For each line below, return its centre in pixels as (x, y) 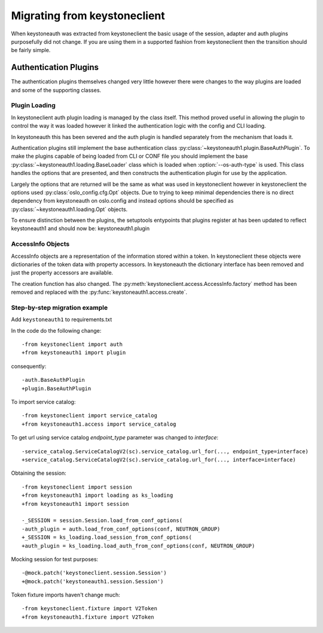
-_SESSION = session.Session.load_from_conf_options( (102, 521)
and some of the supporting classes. (56, 90)
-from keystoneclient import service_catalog (90, 416)
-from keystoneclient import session (77, 487)
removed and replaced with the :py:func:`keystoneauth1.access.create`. (99, 292)
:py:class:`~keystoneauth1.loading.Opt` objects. (69, 209)
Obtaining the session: (39, 473)
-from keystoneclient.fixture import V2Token (90, 609)
